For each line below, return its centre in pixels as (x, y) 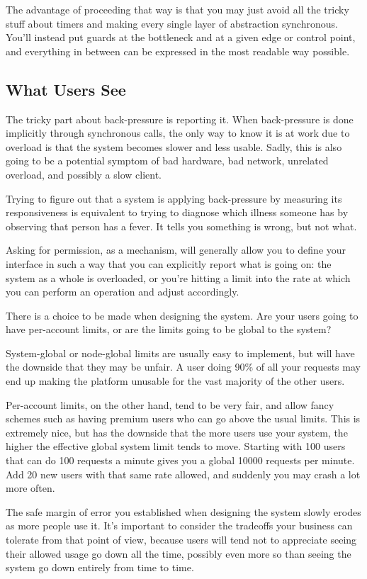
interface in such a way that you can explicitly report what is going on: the (169, 263)
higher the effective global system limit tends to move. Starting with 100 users (176, 446)
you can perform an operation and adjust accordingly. (123, 292)
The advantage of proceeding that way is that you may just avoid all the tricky (177, 9)
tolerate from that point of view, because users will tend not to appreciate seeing (181, 540)
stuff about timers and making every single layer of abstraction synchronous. (172, 23)
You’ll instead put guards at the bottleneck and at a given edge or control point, (181, 37)
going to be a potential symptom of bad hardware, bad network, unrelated (167, 161)
